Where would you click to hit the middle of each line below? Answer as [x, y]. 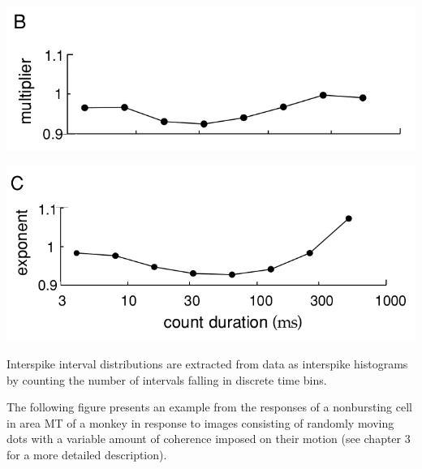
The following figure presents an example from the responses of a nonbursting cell [209, 407]
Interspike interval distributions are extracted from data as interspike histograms [207, 363]
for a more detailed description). [87, 454]
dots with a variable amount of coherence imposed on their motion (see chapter [204, 439]
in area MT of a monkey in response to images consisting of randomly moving [200, 422]
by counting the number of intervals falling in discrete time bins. [167, 379]
